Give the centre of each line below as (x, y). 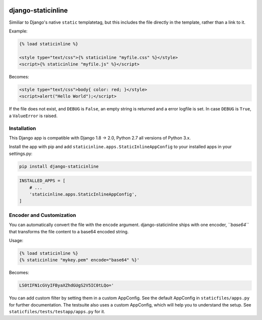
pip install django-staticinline (59, 166)
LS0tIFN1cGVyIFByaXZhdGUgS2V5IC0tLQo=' (66, 285)
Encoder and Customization (42, 215)
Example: (18, 31)
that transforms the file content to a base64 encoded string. (69, 231)
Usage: (16, 240)
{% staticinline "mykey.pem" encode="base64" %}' (79, 260)
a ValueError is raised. (33, 116)
